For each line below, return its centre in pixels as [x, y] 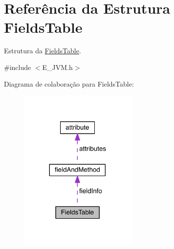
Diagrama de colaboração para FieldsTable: [69, 83]
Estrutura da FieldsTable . [43, 51]
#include [18, 67]
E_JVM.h [57, 67]
